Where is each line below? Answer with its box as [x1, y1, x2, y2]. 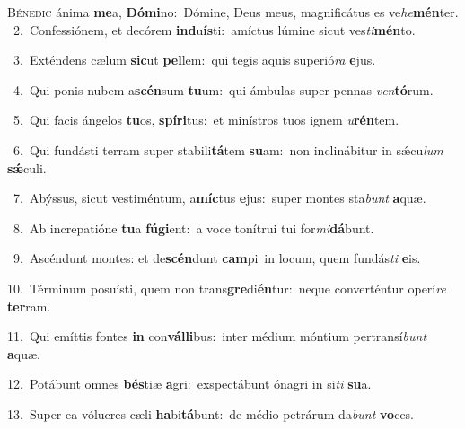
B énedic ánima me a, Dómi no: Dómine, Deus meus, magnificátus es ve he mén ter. [7, 3, 459, 21]
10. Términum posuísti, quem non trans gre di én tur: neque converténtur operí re [7, 278, 446, 297]
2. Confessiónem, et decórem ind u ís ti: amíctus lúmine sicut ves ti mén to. [13, 20, 416, 39]
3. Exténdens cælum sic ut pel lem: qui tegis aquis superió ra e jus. [13, 50, 376, 69]
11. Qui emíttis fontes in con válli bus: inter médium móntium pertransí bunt [7, 327, 427, 346]
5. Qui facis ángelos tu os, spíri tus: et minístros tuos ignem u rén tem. [13, 110, 399, 129]
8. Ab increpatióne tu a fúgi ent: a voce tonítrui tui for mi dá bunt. [13, 218, 374, 237]
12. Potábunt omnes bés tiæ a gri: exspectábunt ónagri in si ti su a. [7, 374, 372, 393]
